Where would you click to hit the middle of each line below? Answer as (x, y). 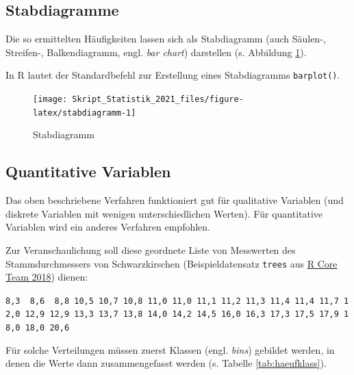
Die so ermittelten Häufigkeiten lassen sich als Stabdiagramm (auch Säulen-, (166, 39)
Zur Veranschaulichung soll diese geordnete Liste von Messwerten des (151, 249)
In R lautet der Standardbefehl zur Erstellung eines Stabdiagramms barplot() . (173, 75)
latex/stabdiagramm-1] (85, 113)
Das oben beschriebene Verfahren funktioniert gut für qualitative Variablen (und (175, 200)
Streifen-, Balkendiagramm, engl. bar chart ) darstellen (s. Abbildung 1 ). (156, 52)
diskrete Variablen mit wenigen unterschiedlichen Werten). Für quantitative (164, 213)
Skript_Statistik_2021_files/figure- (158, 100)
